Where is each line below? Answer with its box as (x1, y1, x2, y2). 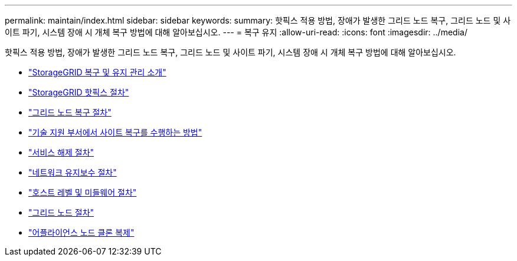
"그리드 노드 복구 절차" (28, 107, 112, 117)
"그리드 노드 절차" (28, 207, 94, 217)
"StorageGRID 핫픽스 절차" (28, 87, 129, 97)
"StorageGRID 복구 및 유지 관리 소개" (28, 67, 166, 77)
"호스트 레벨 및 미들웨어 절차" (28, 187, 137, 197)
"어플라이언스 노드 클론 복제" (28, 227, 135, 237)
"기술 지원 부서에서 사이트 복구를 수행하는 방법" (28, 127, 202, 137)
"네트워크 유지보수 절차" (28, 167, 117, 177)
